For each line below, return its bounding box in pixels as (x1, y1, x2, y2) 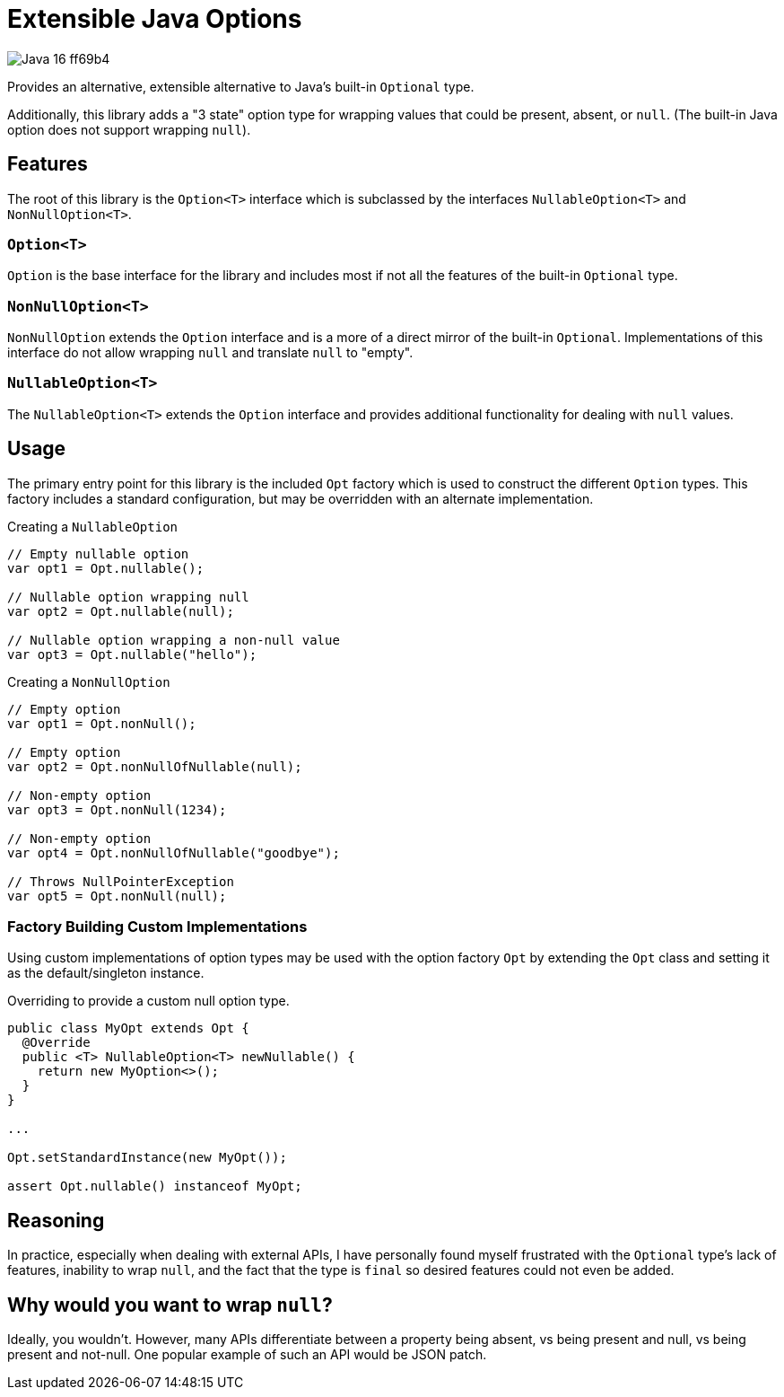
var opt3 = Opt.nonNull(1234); (7, 802, 227, 817)
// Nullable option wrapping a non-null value (7, 632, 340, 647)
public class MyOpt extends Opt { (7, 1021, 249, 1036)
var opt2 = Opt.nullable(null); (7, 603, 234, 619)
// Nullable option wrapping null (7, 589, 249, 604)
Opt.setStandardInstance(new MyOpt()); (7, 1150, 287, 1165)
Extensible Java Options (7, 4, 302, 34)
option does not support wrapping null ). (7, 121, 251, 137)
